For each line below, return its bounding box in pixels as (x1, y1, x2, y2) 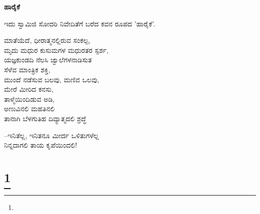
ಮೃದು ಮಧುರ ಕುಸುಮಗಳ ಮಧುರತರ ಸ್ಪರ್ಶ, (4, 44, 108, 55)
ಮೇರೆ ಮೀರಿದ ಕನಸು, (4, 84, 53, 94)
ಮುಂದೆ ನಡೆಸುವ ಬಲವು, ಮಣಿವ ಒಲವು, (4, 74, 99, 84)
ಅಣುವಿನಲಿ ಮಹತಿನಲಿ (4, 103, 55, 114)
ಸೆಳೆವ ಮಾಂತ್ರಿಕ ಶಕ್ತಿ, (4, 64, 50, 74)
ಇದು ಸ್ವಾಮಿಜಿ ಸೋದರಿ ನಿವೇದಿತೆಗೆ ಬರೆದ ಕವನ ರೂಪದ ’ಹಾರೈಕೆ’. (4, 18, 155, 28)
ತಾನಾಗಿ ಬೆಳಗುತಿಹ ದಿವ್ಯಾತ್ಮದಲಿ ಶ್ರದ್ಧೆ (4, 113, 86, 123)
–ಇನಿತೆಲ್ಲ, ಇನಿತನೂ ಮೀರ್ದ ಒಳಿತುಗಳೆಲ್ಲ (4, 130, 99, 140)
